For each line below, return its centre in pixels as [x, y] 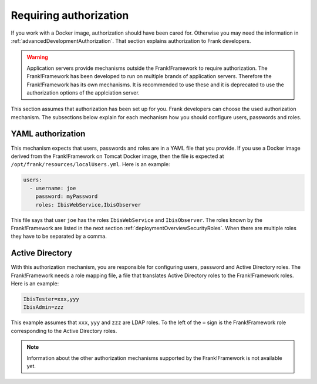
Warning [37, 57]
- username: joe [53, 188]
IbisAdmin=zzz [43, 307]
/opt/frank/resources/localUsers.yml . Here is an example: [90, 164]
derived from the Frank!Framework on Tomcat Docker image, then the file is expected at [117, 156]
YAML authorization [48, 134]
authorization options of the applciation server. [83, 92]
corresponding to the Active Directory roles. [64, 331]
